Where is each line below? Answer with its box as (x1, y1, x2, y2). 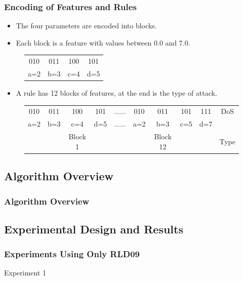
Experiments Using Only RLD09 (4, 248, 140, 260)
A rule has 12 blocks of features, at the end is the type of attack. (16, 88, 217, 98)
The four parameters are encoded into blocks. (16, 20, 157, 31)
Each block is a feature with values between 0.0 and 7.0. (16, 37, 190, 48)
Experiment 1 (4, 267, 47, 278)
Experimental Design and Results (4, 221, 183, 236)
